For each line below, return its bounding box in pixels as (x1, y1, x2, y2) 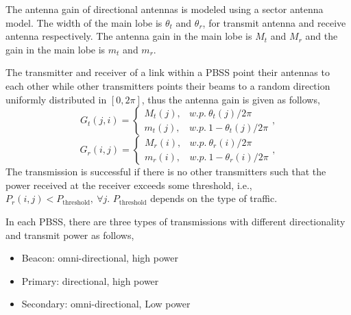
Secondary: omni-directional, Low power (21, 297, 191, 311)
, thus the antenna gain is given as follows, (141, 92, 320, 106)
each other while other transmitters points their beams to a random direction (5, 78, 330, 92)
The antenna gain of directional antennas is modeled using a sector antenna (5, 2, 324, 16)
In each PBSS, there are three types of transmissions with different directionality (5, 214, 346, 228)
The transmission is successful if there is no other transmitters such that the (5, 164, 326, 179)
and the (305, 29, 338, 43)
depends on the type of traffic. (150, 191, 278, 205)
